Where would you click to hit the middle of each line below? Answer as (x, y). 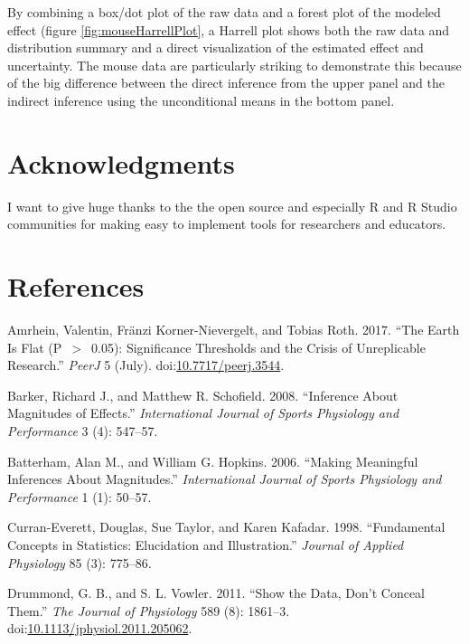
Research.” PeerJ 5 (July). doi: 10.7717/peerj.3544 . (146, 365)
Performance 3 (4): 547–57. (83, 430)
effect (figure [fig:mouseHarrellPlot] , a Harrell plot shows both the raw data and (229, 29)
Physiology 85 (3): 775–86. (80, 562)
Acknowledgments (121, 162)
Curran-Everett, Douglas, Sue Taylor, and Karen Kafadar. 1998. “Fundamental (226, 527)
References (76, 286)
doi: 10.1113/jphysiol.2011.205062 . (100, 628)
